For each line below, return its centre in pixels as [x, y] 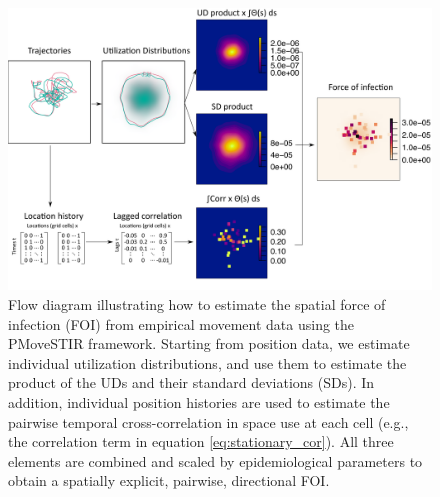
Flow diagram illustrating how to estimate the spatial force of [197, 303]
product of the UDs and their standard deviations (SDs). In [191, 382]
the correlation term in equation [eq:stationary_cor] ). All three [201, 441]
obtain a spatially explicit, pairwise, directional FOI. [169, 480]
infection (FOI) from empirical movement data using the [181, 323]
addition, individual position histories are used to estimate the [199, 401]
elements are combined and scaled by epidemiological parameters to [215, 460]
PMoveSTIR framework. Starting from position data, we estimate [209, 343]
